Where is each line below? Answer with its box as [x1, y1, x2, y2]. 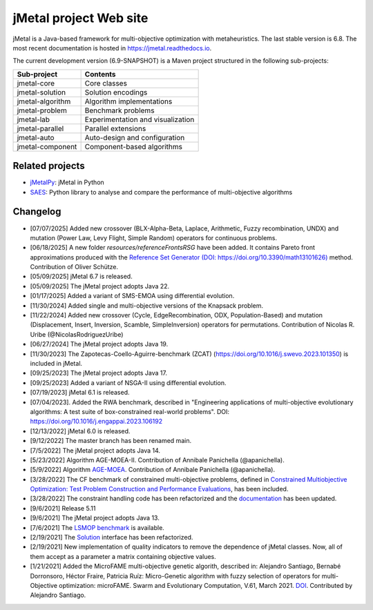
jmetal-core [17, 78, 55, 88]
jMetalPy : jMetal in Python [30, 178, 105, 186]
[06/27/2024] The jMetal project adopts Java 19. [30, 340, 169, 348]
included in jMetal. [30, 360, 83, 367]
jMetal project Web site [12, 10, 149, 26]
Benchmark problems [84, 106, 155, 115]
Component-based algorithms [84, 141, 183, 151]
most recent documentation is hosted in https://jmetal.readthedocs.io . [12, 43, 212, 52]
